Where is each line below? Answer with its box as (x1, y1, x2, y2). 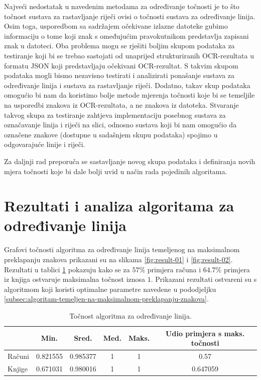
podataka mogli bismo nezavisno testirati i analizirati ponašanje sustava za (4, 70, 235, 81)
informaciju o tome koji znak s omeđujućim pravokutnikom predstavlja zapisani (4, 30, 249, 41)
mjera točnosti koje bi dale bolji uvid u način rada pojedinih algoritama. (4, 166, 227, 176)
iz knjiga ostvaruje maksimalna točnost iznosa (4, 274, 146, 284)
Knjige (8, 363, 28, 373)
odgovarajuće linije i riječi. (4, 139, 85, 149)
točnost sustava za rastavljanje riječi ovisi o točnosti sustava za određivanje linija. (4, 11, 255, 21)
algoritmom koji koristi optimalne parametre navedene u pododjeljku (4, 283, 216, 294)
